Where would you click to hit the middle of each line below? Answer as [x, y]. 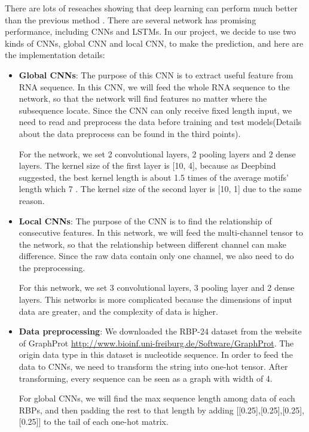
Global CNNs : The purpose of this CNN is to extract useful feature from [156, 74]
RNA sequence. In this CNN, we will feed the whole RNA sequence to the [154, 86]
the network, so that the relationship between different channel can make [152, 244]
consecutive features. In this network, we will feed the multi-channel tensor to [161, 232]
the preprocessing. [52, 267]
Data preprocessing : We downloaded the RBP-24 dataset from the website [160, 331]
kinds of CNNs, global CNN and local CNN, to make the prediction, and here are [154, 43]
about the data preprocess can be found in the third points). [130, 133]
